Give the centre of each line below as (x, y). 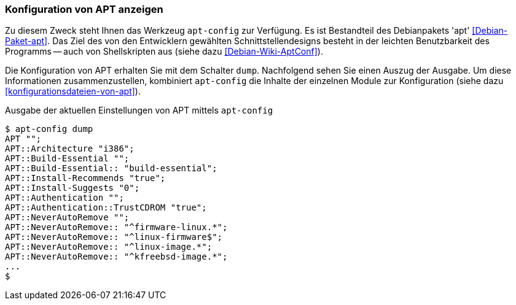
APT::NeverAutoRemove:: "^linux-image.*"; (109, 247)
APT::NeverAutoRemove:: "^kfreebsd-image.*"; (116, 257)
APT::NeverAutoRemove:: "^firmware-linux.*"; (116, 227)
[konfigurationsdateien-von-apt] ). (73, 91)
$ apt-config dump (49, 129)
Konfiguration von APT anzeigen (84, 9)
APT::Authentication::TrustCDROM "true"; (106, 208)
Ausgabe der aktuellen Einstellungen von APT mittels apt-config (139, 110)
